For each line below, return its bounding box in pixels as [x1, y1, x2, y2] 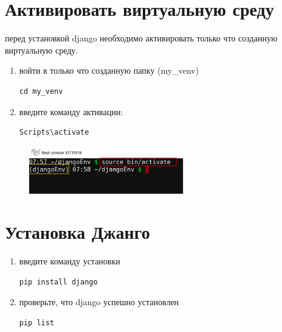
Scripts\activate [19, 128, 89, 137]
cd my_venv [19, 87, 63, 96]
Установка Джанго [5, 219, 150, 244]
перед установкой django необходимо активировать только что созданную [5, 32, 278, 44]
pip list [19, 319, 55, 328]
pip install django [19, 277, 98, 286]
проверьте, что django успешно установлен [19, 295, 179, 308]
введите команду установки [19, 255, 120, 267]
